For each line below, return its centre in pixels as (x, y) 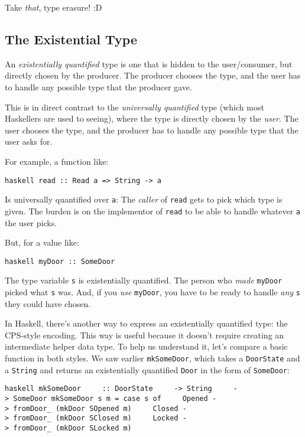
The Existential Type (71, 39)
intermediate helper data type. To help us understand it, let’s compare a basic (146, 346)
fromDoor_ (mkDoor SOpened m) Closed (96, 408)
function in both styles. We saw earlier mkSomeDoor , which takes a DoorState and (152, 358)
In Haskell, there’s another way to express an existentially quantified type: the (146, 323)
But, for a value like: (42, 242)
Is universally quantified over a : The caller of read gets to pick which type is (144, 199)
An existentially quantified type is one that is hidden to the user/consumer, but (149, 63)
